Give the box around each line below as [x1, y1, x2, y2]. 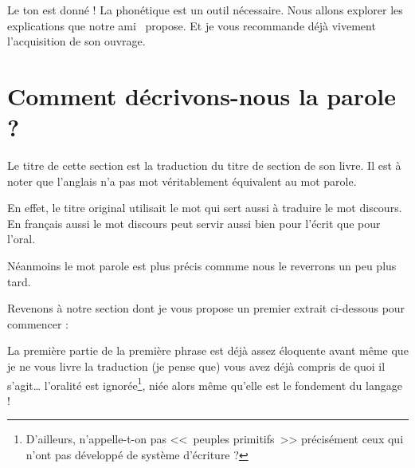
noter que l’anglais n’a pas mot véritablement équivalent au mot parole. [7, 172, 357, 189]
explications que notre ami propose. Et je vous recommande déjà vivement [7, 17, 376, 33]
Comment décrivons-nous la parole [7, 79, 396, 112]
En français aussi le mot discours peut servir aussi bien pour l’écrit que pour [7, 214, 381, 231]
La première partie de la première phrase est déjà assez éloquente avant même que [7, 342, 409, 359]
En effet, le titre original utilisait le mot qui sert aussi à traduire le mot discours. [7, 199, 402, 216]
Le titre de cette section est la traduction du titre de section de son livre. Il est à [7, 157, 401, 174]
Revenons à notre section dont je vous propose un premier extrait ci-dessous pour [7, 300, 405, 317]
